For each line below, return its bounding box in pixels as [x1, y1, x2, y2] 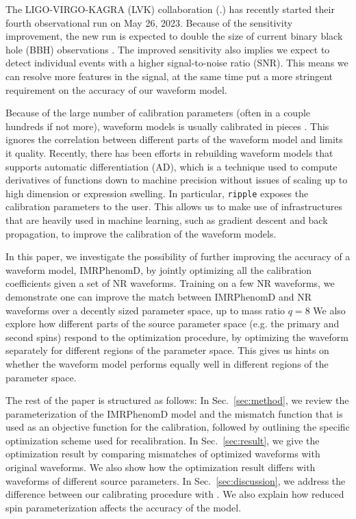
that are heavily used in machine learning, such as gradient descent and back [5, 212, 328, 227]
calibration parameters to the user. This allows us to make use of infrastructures [5, 199, 343, 214]
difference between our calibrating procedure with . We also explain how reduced [5, 487, 344, 501]
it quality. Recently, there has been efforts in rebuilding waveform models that [5, 145, 333, 160]
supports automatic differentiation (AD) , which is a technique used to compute [5, 159, 338, 173]
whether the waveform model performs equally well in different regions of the [5, 356, 329, 370]
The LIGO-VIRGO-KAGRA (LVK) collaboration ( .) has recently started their [5, 2, 335, 16]
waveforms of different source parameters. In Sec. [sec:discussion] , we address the [5, 473, 346, 488]
